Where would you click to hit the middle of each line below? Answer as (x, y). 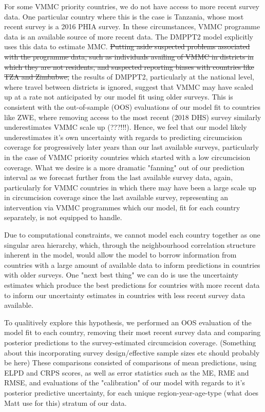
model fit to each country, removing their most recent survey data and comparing (132, 332)
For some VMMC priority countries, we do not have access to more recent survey (132, 6)
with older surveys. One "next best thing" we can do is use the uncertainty (121, 275)
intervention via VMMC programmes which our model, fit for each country (122, 207)
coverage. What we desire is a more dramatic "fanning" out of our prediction (124, 167)
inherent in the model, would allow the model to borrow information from (120, 255)
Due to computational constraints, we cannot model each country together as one (132, 235)
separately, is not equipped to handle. (63, 217)
